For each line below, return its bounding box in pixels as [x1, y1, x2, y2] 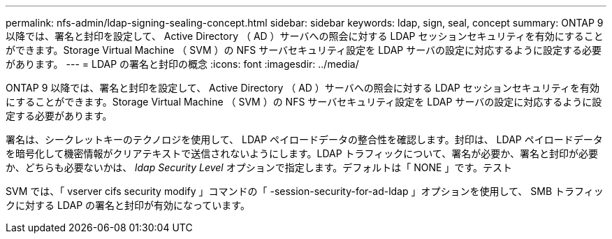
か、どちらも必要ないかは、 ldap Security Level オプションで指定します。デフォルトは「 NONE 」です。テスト [6, 161, 512, 173]
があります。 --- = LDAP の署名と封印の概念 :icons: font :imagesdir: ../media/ [6, 58, 359, 70]
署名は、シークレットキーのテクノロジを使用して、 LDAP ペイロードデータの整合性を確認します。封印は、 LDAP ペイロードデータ [6, 133, 603, 145]
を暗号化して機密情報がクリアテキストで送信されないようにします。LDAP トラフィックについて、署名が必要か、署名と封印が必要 [6, 147, 598, 159]
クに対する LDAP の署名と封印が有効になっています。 [6, 199, 250, 211]
